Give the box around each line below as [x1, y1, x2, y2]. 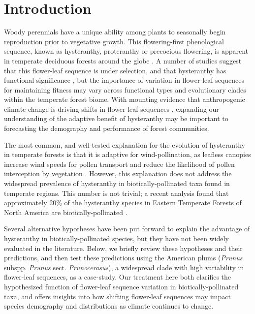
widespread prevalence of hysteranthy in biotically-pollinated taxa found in [4, 178, 230, 188]
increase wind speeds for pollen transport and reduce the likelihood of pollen [4, 158, 235, 169]
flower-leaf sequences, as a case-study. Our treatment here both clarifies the [4, 272, 231, 282]
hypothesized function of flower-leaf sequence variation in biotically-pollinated [4, 281, 239, 291]
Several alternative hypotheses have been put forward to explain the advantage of [4, 223, 250, 234]
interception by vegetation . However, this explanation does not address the [4, 168, 232, 179]
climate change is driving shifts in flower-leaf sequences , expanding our [4, 103, 219, 114]
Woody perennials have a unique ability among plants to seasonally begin [4, 27, 226, 37]
